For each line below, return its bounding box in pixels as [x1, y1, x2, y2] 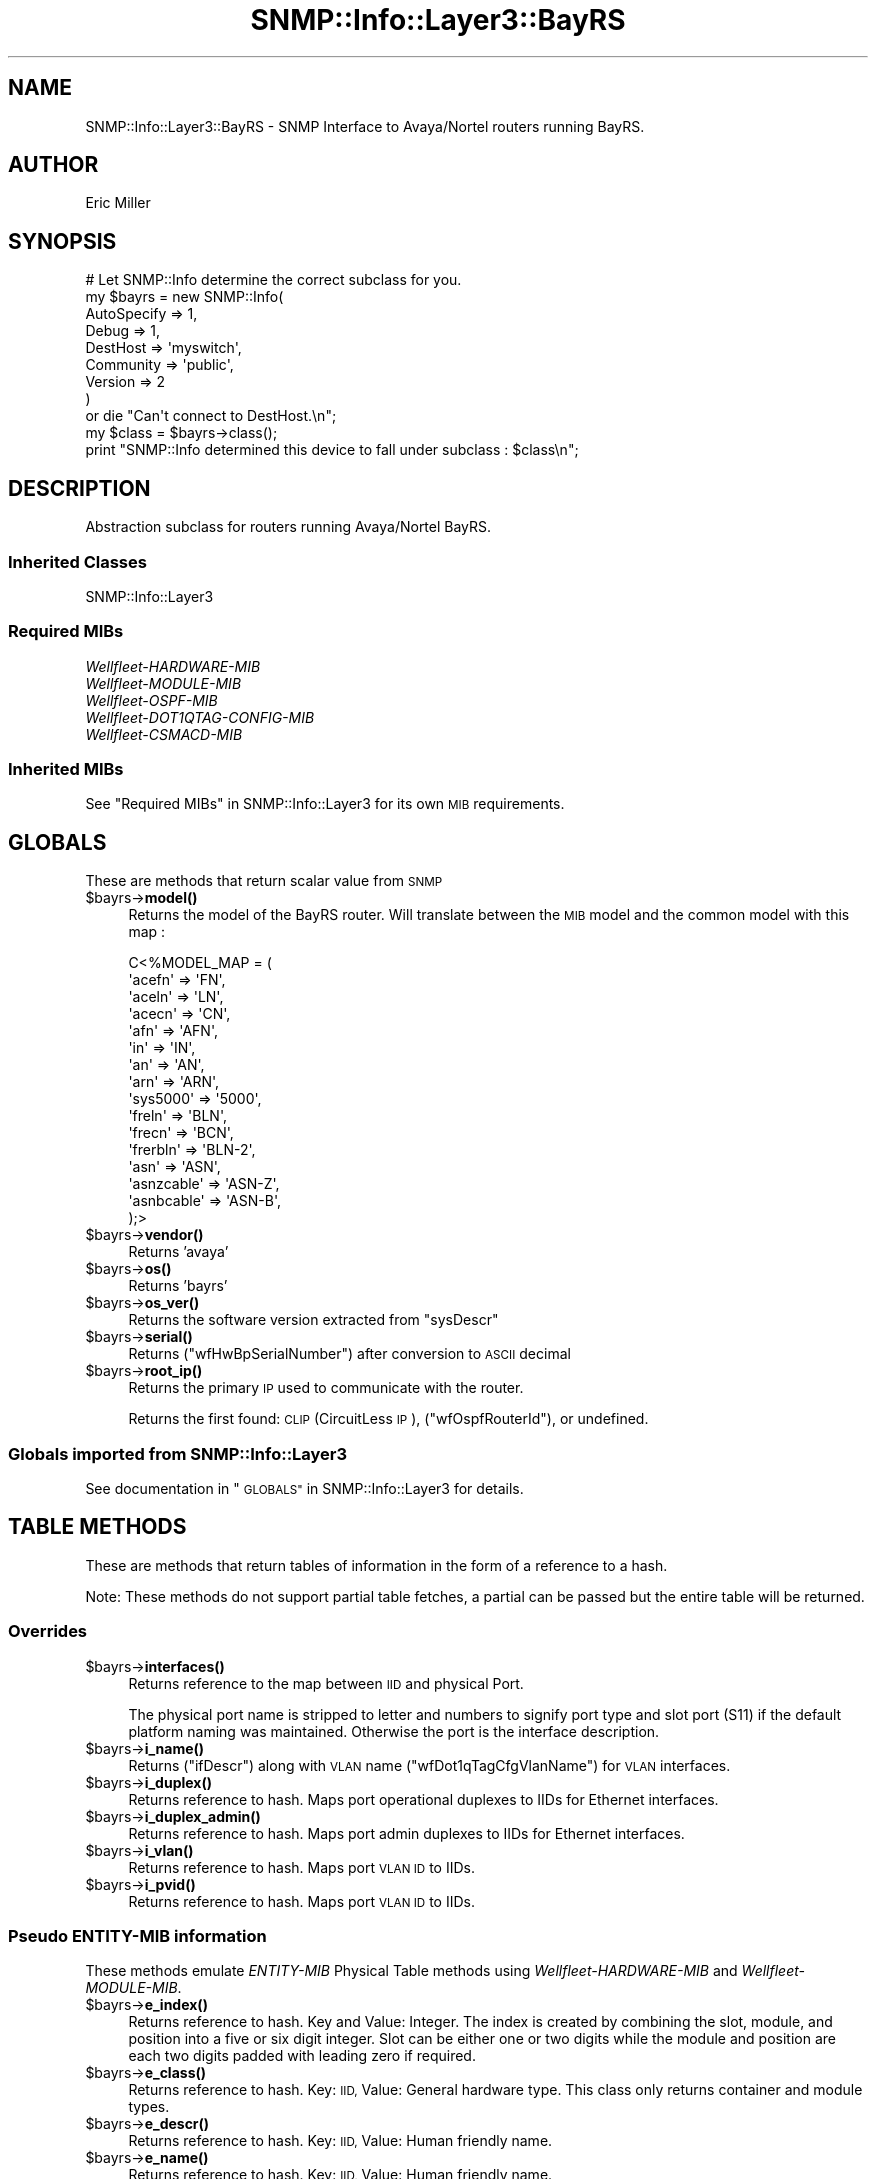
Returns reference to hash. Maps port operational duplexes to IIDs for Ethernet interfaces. [128, 1790, 719, 1808]
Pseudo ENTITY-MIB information [8, 1925, 267, 1946]
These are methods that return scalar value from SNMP [85, 872, 443, 890]
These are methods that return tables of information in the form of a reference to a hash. [85, 1556, 668, 1574]
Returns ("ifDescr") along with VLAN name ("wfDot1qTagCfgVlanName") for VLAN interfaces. [128, 1756, 731, 1774]
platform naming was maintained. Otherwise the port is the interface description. [128, 1722, 660, 1740]
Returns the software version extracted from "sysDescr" [128, 1311, 499, 1329]
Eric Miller [85, 194, 151, 212]
